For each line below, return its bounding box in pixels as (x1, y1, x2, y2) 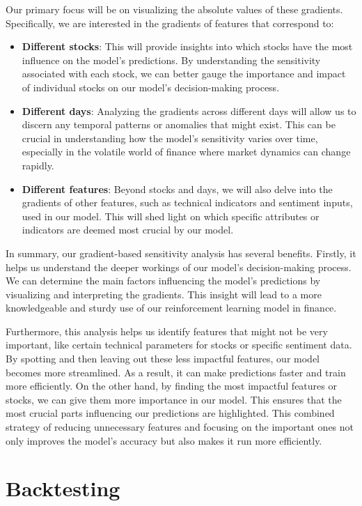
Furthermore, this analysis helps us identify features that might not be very (6, 323, 328, 338)
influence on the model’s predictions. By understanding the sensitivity (22, 52, 321, 67)
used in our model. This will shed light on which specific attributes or (22, 208, 320, 223)
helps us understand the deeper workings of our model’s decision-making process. (6, 259, 352, 274)
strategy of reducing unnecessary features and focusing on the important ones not (6, 420, 354, 434)
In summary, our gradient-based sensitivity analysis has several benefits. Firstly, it (6, 245, 356, 260)
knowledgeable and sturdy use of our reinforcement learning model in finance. (6, 300, 337, 315)
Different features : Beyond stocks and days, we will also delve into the (22, 181, 333, 196)
